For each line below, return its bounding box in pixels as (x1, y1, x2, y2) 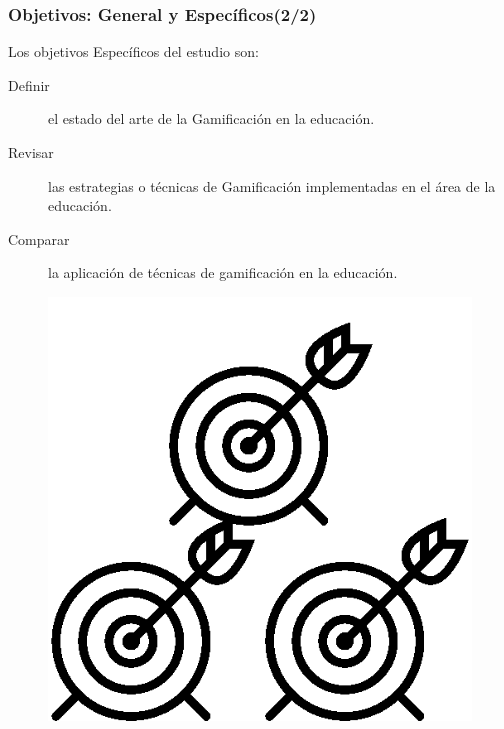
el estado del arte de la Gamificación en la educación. (48, 108, 375, 129)
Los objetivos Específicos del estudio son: (8, 41, 259, 62)
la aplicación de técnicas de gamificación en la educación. (48, 262, 398, 283)
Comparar (8, 228, 70, 249)
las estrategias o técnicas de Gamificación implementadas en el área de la (48, 175, 496, 196)
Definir (8, 74, 50, 95)
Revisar (8, 142, 54, 162)
